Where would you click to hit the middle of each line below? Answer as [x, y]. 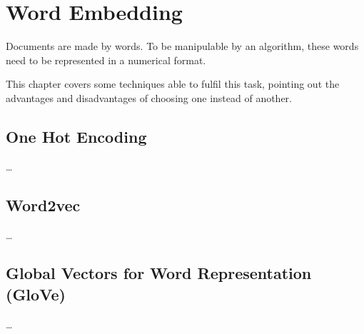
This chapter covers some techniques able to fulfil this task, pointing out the [173, 84]
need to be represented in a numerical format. [106, 60]
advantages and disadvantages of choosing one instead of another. [149, 97]
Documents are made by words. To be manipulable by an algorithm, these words [182, 46]
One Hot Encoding [76, 136]
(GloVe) [36, 294]
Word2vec [43, 204]
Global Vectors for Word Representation [159, 273]
